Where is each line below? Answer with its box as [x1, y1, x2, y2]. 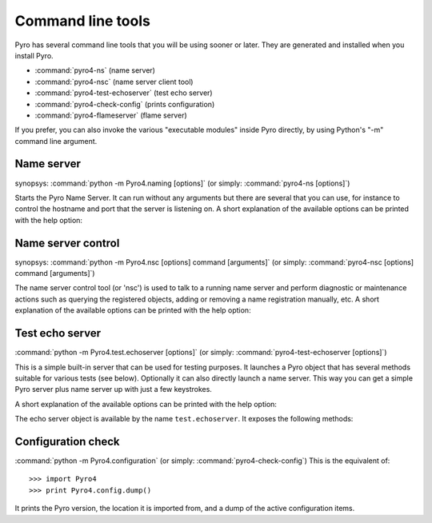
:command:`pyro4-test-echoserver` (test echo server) [34, 88, 213, 98]
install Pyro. [14, 50, 54, 60]
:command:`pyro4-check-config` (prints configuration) [34, 99, 215, 109]
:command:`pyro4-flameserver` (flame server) [34, 110, 187, 120]
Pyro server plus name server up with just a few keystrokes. [14, 385, 212, 394]
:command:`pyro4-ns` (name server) [34, 66, 156, 75]
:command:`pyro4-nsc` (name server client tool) [34, 77, 194, 86]
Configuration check [14, 434, 120, 448]
